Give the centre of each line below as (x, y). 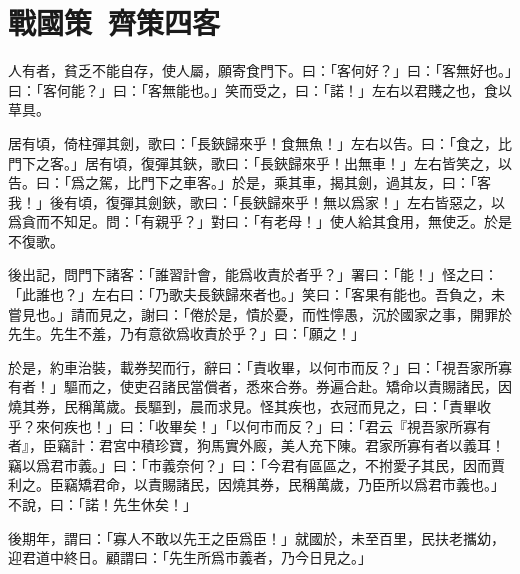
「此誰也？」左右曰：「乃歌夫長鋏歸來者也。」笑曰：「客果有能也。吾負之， (249, 294)
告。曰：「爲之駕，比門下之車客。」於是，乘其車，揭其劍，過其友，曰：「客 (249, 182)
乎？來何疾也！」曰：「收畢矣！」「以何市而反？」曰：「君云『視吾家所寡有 (249, 425)
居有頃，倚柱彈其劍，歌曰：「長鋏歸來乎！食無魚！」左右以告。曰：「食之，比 (260, 142)
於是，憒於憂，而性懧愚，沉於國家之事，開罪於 (357, 313)
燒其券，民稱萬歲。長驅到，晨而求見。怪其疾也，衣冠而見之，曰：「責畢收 (249, 406)
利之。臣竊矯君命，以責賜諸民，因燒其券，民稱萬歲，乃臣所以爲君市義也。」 (256, 484)
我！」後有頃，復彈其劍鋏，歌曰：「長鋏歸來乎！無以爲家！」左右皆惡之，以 (256, 201)
